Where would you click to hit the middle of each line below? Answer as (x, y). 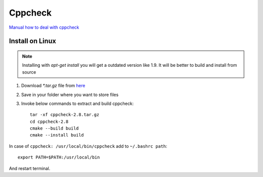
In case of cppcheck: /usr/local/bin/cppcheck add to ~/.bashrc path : (88, 146)
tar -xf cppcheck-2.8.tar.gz (65, 115)
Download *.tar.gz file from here (53, 86)
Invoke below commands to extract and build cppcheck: (77, 103)
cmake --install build (57, 135)
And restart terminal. (30, 168)
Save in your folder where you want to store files (70, 95)
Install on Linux (32, 41)
